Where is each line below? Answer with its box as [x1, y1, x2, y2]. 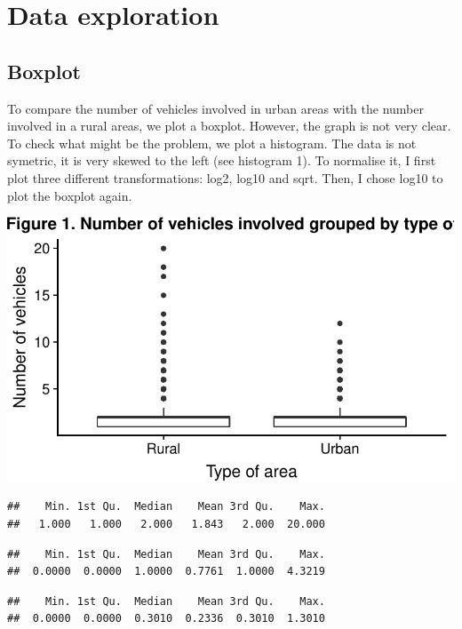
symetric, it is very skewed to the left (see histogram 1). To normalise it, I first [7, 151, 436, 170]
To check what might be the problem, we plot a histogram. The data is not [7, 133, 417, 152]
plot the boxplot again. [7, 186, 132, 204]
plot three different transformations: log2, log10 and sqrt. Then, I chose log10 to [7, 168, 443, 187]
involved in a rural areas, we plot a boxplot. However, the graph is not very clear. [7, 116, 451, 135]
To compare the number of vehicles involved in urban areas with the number [7, 99, 424, 117]
